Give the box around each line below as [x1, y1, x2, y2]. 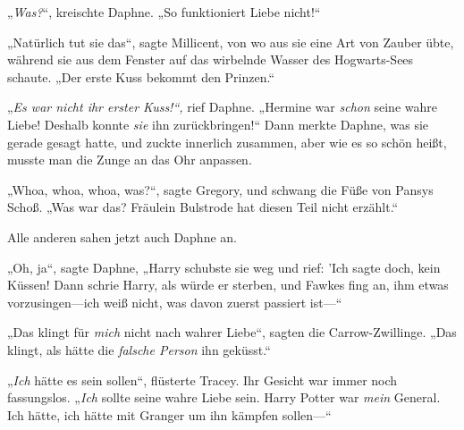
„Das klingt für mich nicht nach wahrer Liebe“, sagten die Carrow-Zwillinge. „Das [7, 323, 457, 341]
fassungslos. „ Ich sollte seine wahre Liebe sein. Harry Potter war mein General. [7, 388, 441, 407]
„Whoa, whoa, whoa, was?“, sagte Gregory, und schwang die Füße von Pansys [7, 180, 434, 198]
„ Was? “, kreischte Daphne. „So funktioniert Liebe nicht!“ [7, 3, 321, 21]
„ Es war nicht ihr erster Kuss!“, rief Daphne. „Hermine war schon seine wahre [7, 97, 437, 116]
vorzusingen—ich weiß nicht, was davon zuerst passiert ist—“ [7, 292, 342, 311]
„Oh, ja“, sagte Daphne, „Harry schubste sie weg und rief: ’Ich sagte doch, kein [7, 257, 441, 276]
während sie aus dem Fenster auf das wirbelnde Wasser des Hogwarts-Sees [7, 50, 414, 69]
